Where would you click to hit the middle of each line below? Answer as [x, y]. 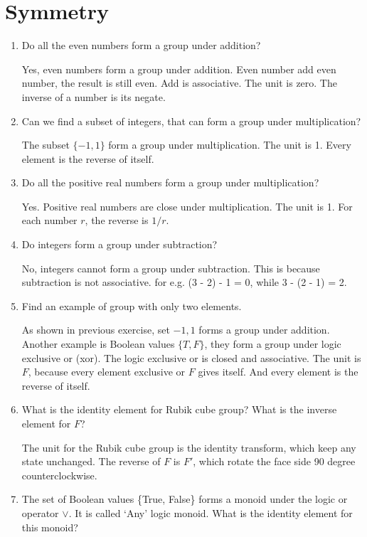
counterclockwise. [59, 475]
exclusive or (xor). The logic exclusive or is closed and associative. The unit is [191, 357]
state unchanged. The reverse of [91, 461]
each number [49, 220]
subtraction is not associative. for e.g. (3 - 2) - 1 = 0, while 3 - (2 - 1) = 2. [184, 282]
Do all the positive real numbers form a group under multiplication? [170, 182]
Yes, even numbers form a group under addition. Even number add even [179, 69]
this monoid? [50, 527]
